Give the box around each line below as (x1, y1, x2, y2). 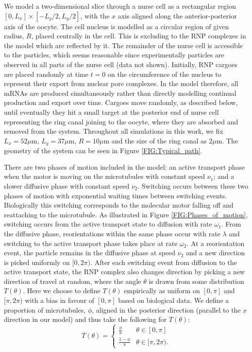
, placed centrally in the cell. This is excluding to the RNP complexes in (31, 31, 246, 41)
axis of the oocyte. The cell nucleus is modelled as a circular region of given (4, 21, 229, 31)
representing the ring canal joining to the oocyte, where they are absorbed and (4, 116, 238, 126)
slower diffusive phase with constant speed (4, 180, 130, 191)
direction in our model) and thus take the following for (4, 314, 167, 324)
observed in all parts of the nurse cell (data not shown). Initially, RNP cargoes (4, 59, 237, 69)
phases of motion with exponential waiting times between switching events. (4, 190, 227, 200)
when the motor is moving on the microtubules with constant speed (4, 171, 205, 181)
